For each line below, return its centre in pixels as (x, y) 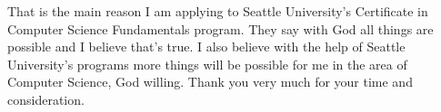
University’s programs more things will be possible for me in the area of (207, 64)
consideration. (46, 99)
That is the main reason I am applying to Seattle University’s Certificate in (218, 11)
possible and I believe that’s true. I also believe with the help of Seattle (206, 47)
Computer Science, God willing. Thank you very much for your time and (210, 82)
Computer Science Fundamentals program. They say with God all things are (220, 28)
